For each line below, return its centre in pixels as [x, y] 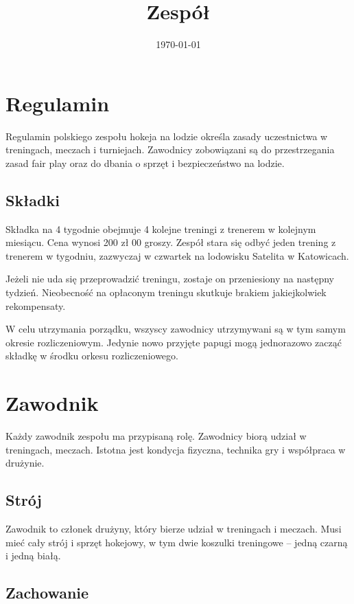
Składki [33, 200]
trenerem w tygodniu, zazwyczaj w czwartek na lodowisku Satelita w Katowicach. [177, 255]
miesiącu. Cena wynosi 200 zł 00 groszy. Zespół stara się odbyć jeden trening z [171, 242]
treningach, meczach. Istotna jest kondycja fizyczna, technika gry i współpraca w [176, 449]
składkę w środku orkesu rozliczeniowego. [92, 356]
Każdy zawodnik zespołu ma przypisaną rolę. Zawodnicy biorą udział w [156, 436]
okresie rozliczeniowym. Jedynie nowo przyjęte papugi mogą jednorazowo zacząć [174, 342]
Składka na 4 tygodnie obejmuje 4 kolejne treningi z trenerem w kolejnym [161, 228]
